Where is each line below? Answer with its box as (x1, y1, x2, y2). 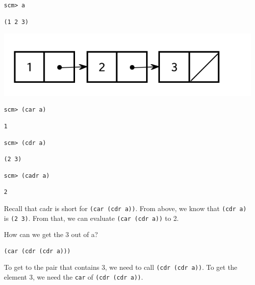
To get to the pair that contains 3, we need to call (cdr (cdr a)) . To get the (4, 262, 237, 272)
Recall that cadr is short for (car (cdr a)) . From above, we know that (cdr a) (4, 203, 247, 213)
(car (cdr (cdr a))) (4, 247, 71, 255)
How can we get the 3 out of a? (4, 229, 98, 239)
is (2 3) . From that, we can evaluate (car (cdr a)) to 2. (4, 213, 179, 223)
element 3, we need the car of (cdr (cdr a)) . (4, 272, 143, 282)
